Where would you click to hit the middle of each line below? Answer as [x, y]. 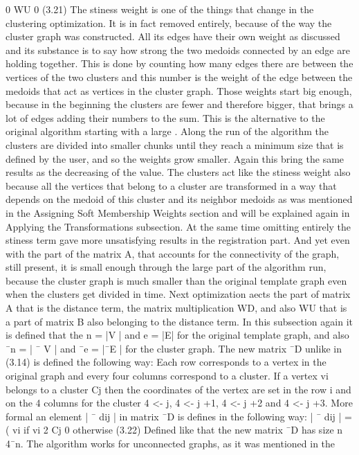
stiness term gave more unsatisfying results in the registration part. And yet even [178, 240]
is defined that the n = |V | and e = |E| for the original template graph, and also [177, 335]
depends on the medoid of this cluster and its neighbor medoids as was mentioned [179, 199]
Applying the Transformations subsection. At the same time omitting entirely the [178, 226]
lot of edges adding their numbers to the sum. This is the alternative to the [165, 117]
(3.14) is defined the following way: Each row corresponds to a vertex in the [166, 362]
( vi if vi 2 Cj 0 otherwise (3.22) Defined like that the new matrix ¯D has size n [174, 430]
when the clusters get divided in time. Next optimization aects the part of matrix [178, 294]
